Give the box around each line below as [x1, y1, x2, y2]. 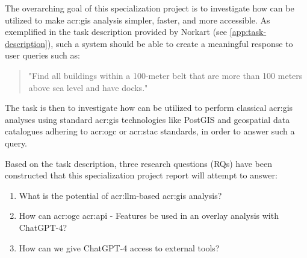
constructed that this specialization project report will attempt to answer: [5, 169, 278, 181]
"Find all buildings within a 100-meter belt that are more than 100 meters [28, 69, 303, 81]
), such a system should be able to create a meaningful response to [47, 37, 293, 49]
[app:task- [229, 25, 267, 38]
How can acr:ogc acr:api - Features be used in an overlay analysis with [19, 209, 279, 222]
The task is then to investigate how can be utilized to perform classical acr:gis [5, 101, 293, 114]
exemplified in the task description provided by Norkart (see [5, 25, 228, 38]
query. [5, 136, 28, 149]
